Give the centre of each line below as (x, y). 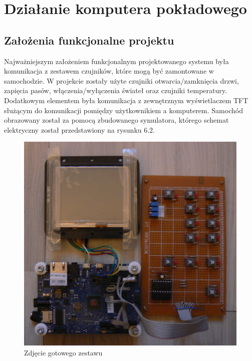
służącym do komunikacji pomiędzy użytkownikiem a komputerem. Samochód (123, 110)
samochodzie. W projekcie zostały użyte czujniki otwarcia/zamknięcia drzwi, (121, 80)
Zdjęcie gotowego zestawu (63, 352)
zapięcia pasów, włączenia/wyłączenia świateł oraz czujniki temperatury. (115, 90)
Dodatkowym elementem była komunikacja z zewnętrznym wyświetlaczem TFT (126, 100)
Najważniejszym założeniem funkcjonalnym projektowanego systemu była (116, 61)
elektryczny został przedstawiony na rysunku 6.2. (79, 129)
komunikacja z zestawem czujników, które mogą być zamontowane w (109, 71)
